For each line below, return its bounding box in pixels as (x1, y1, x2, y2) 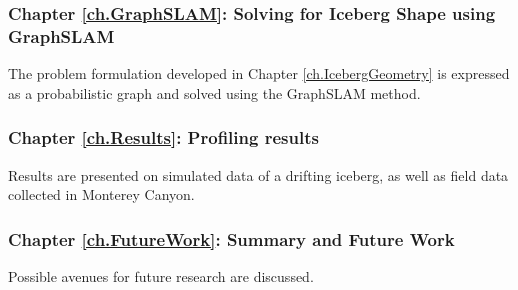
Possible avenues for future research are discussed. (8, 265, 314, 286)
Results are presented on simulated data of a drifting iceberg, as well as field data (8, 164, 509, 185)
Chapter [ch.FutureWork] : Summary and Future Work (8, 226, 455, 251)
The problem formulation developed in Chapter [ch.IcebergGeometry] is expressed (8, 63, 510, 84)
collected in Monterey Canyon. (8, 184, 195, 205)
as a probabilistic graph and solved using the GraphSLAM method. (8, 82, 421, 103)
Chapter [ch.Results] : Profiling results (8, 125, 319, 150)
